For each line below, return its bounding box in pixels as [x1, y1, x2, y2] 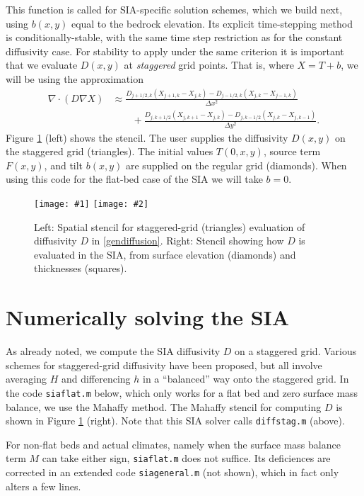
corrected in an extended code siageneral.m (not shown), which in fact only [6, 465, 339, 479]
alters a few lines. [6, 478, 81, 493]
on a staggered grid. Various [235, 344, 357, 359]
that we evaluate [6, 57, 78, 72]
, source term [263, 144, 321, 159]
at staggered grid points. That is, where [124, 57, 294, 72]
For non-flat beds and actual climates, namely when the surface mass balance [6, 436, 341, 451]
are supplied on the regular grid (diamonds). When [126, 157, 347, 172]
